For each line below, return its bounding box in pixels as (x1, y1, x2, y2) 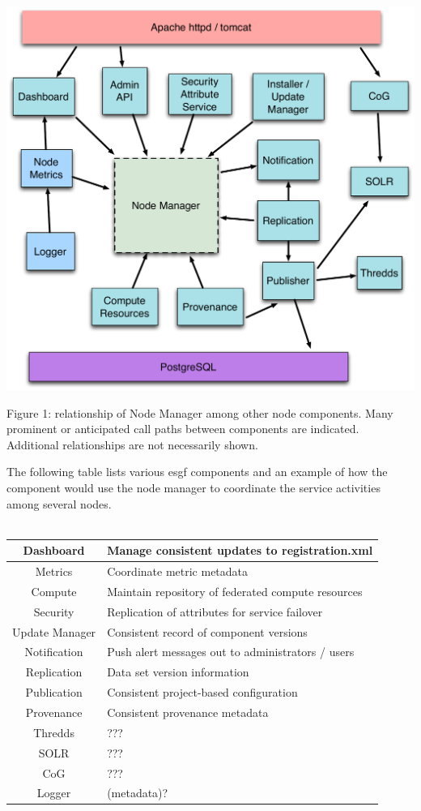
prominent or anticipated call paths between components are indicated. (6, 420, 359, 437)
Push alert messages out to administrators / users (107, 643, 355, 660)
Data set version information (107, 663, 249, 680)
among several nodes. (6, 495, 112, 512)
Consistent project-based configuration (107, 684, 298, 701)
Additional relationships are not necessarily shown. (6, 436, 258, 453)
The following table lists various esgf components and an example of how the (6, 463, 388, 480)
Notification (24, 643, 83, 660)
